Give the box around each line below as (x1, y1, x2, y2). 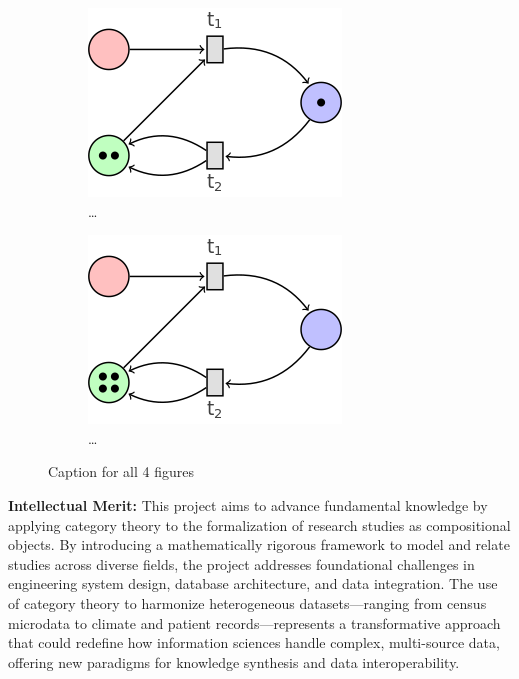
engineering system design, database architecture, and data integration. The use (8, 573, 498, 594)
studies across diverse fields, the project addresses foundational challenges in (8, 553, 475, 574)
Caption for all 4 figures (48, 461, 195, 482)
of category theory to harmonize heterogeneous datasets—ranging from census (8, 592, 487, 613)
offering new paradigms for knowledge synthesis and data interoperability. (8, 651, 460, 672)
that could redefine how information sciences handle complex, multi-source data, (8, 632, 500, 653)
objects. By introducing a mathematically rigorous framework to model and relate (8, 534, 510, 555)
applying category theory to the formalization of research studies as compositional (8, 514, 511, 535)
